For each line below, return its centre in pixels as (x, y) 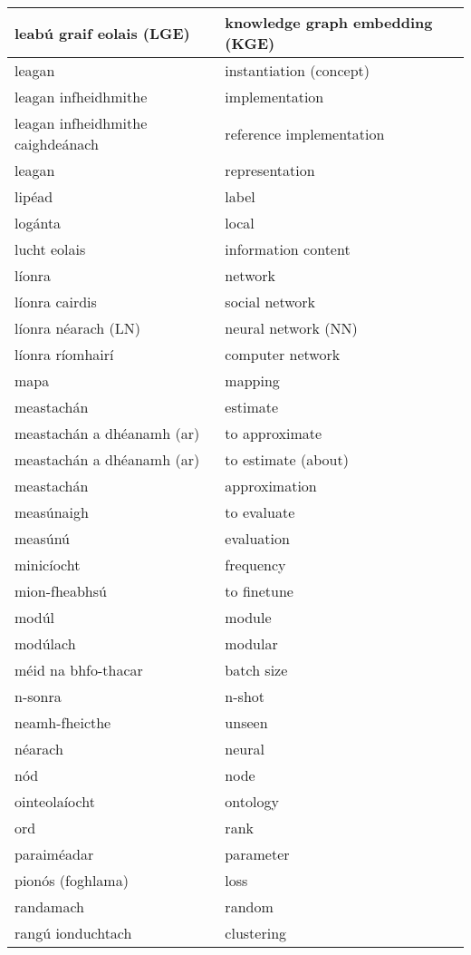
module (248, 617)
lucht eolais (50, 249)
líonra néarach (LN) (77, 328)
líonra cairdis (56, 302)
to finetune (259, 591)
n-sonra (38, 696)
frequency (255, 565)
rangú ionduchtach (73, 933)
